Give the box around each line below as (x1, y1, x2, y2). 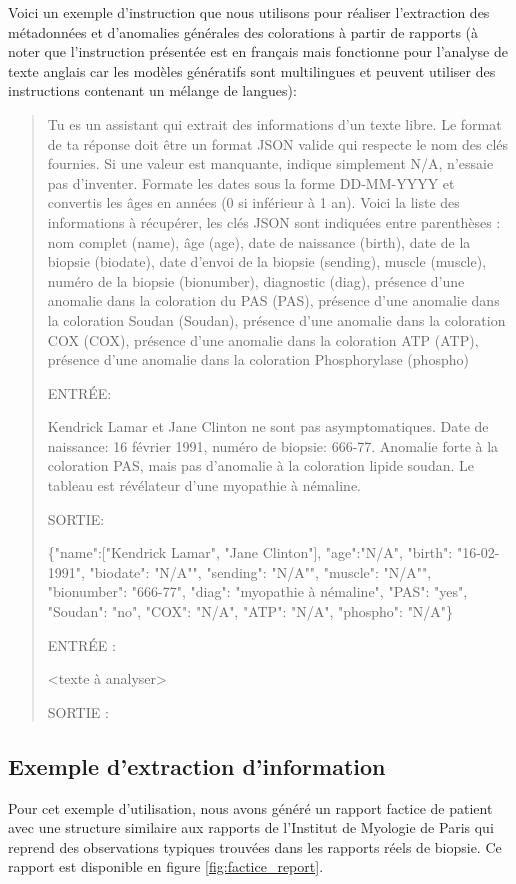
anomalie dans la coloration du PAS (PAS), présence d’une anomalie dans (47, 290, 500, 311)
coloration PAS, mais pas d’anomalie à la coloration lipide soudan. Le (47, 455, 474, 476)
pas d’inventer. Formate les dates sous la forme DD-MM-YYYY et (47, 172, 455, 193)
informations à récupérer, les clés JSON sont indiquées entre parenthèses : (47, 211, 501, 232)
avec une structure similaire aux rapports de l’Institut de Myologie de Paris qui (8, 817, 494, 838)
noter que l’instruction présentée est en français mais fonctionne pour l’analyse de (8, 41, 508, 62)
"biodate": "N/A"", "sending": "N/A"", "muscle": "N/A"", (89, 561, 432, 582)
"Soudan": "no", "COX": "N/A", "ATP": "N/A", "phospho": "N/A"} (47, 601, 454, 622)
